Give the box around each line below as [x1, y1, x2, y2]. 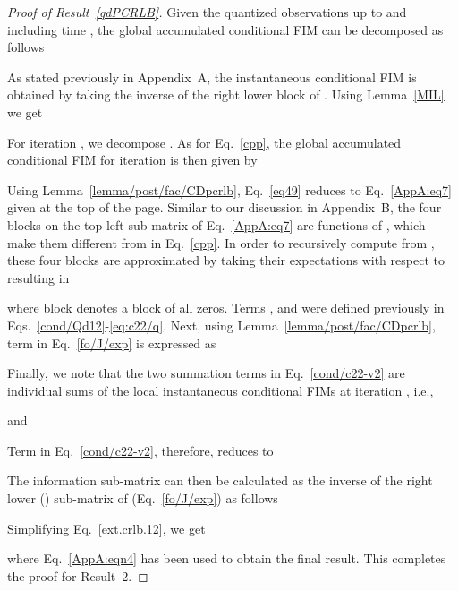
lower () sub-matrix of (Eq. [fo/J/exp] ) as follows [7, 489, 278, 508]
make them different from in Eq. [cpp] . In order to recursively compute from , [7, 233, 435, 252]
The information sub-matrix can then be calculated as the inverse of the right [7, 471, 433, 490]
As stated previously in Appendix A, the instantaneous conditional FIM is [7, 67, 417, 86]
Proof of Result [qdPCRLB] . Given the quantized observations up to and [7, 3, 407, 21]
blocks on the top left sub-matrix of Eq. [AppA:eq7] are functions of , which [7, 215, 426, 234]
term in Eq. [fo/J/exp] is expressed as [7, 333, 216, 352]
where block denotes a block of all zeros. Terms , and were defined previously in [7, 298, 445, 317]
